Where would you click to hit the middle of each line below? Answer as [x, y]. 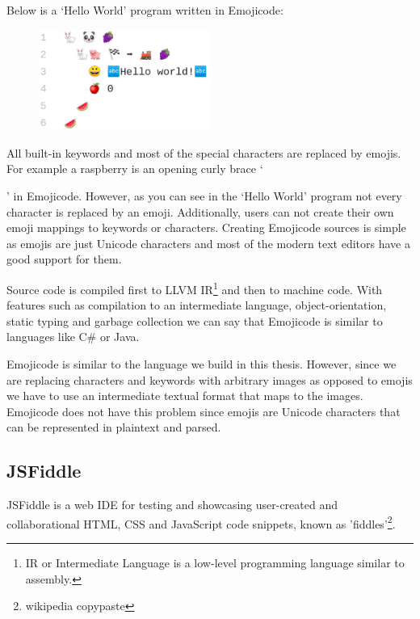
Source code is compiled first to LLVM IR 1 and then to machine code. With [195, 288]
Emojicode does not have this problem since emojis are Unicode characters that [204, 411]
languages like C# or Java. [73, 337]
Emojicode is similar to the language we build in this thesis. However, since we [202, 364]
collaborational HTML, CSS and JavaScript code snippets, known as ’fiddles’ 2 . [201, 522]
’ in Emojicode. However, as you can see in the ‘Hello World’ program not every [204, 196]
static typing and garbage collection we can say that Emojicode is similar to [195, 320]
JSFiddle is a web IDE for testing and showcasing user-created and [172, 505]
